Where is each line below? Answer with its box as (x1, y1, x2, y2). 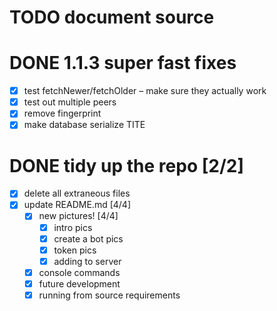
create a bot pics (53, 232, 124, 245)
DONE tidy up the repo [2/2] (9, 154, 244, 177)
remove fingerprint (23, 107, 102, 120)
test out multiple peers (23, 96, 117, 108)
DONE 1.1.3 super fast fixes (9, 52, 237, 75)
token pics (53, 244, 97, 256)
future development (38, 277, 121, 290)
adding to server (53, 255, 122, 267)
